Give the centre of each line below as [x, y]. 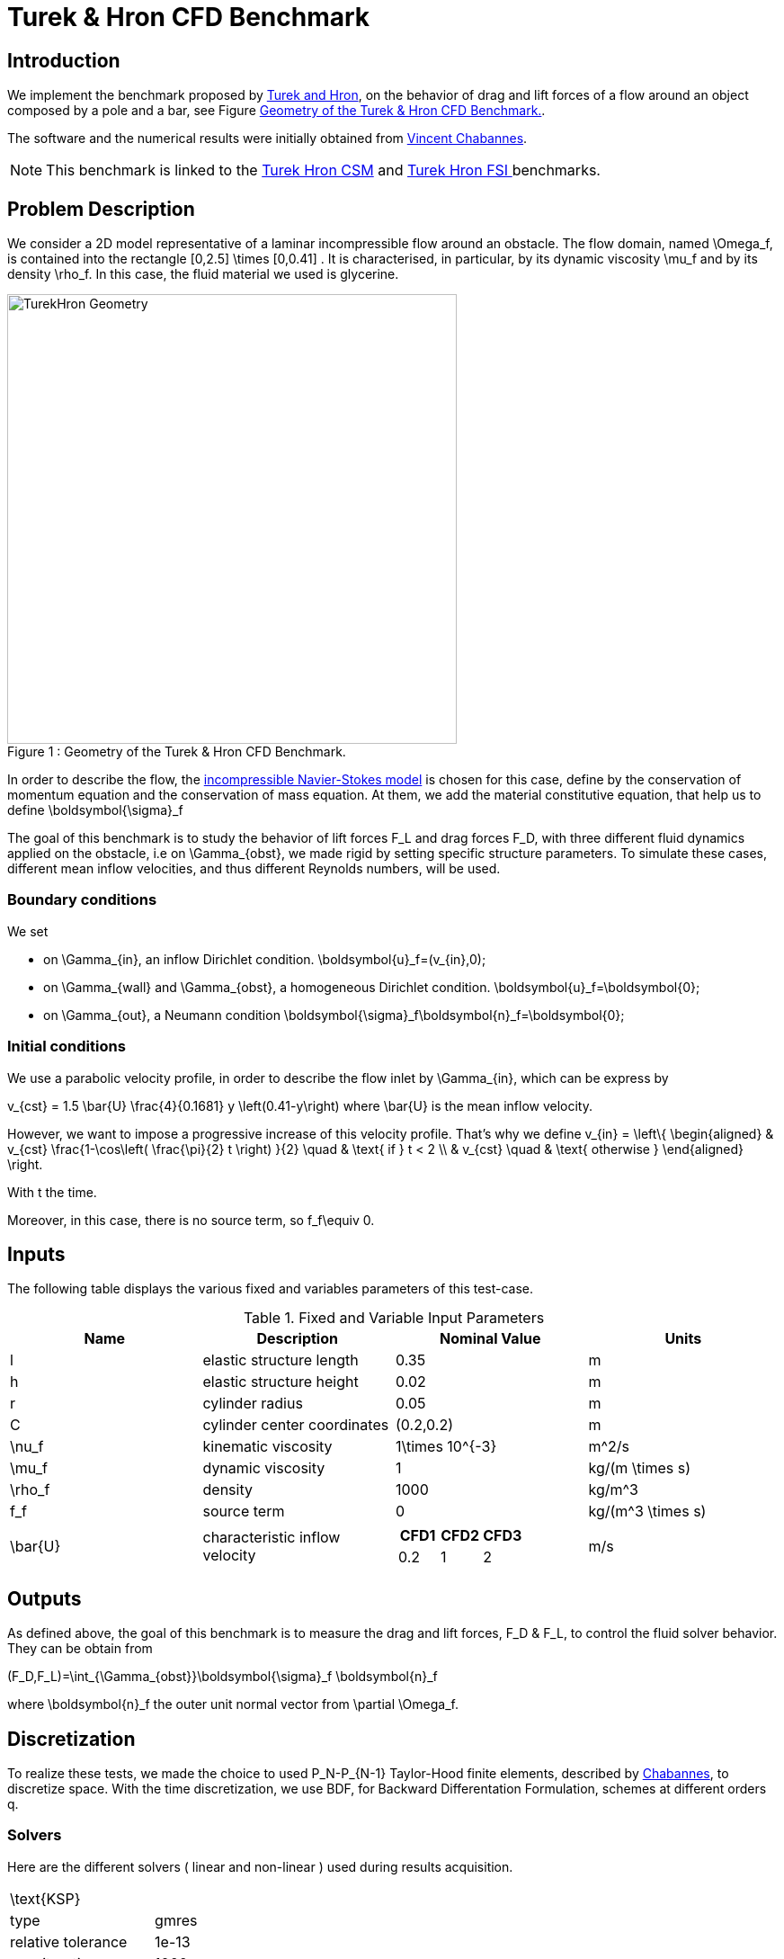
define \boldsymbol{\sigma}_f [95, 810]
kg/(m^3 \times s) [647, 1512]
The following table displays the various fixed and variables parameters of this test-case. [271, 1289]
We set [28, 931]
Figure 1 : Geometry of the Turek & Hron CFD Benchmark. [177, 752]
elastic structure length [281, 1360]
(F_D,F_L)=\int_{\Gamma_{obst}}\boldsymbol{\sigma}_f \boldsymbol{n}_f [223, 1677]
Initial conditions [67, 1047]
